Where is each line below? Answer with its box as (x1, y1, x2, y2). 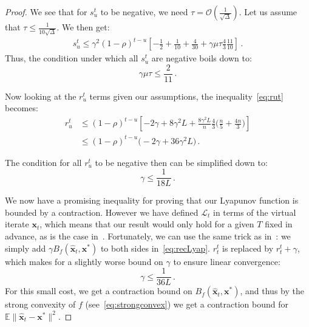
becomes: (5, 102, 38, 114)
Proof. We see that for (5, 5, 87, 18)
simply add (5, 241, 46, 254)
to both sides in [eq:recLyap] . (100, 241, 211, 254)
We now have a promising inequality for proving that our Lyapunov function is (5, 194, 299, 207)
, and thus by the (240, 284, 304, 297)
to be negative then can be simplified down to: (95, 156, 268, 168)
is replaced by (222, 241, 274, 254)
